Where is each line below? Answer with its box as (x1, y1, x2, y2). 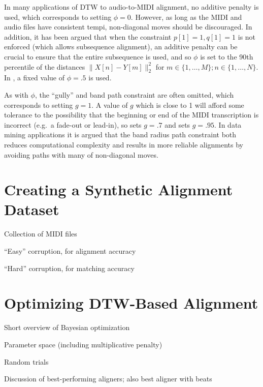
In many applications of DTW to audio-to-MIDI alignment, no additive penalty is (4, 2, 259, 12)
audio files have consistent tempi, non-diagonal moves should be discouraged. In (4, 21, 252, 32)
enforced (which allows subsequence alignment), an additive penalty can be (4, 41, 238, 52)
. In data (214, 119, 242, 130)
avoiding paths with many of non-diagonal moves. (4, 149, 158, 160)
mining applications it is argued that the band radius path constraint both (4, 129, 237, 140)
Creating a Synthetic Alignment (4, 179, 233, 200)
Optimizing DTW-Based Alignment (4, 292, 258, 313)
